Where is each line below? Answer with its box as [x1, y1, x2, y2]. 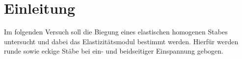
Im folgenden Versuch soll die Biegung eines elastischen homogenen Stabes [4, 27, 228, 37]
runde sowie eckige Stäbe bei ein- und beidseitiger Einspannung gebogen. [4, 46, 223, 56]
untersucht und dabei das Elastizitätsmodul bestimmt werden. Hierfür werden [4, 36, 239, 46]
